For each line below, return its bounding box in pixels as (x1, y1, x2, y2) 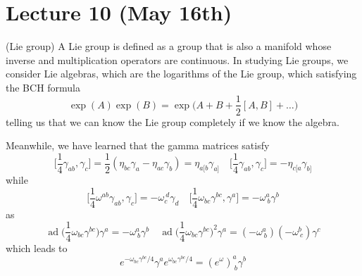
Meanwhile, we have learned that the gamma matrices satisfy (6, 138, 270, 153)
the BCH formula (6, 80, 81, 94)
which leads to (6, 241, 68, 256)
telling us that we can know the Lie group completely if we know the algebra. (6, 114, 339, 129)
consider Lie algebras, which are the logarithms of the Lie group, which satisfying (6, 66, 357, 81)
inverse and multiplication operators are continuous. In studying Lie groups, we (6, 52, 349, 67)
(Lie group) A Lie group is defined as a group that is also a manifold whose (6, 39, 332, 54)
